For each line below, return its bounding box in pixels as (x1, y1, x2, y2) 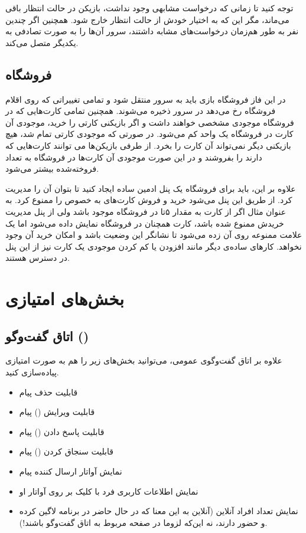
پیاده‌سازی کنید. (5, 366, 59, 378)
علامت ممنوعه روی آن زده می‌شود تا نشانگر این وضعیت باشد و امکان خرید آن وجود (5, 228, 302, 241)
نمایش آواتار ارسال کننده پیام (19, 465, 122, 478)
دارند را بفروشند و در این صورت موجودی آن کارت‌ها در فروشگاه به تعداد (5, 151, 262, 163)
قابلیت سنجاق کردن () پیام (19, 445, 113, 457)
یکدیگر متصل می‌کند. (5, 36, 79, 48)
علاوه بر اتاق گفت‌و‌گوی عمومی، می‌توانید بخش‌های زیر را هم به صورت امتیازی (5, 354, 282, 367)
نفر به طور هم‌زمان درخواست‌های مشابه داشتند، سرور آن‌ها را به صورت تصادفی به (5, 25, 299, 37)
